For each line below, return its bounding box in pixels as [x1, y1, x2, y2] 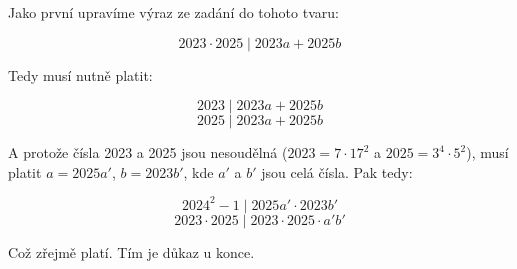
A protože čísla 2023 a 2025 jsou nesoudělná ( [8, 142, 288, 163]
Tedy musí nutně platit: [8, 64, 153, 85]
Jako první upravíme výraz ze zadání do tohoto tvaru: [8, 2, 339, 22]
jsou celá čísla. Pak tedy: [261, 161, 413, 182]
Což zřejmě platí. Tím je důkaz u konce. [8, 241, 255, 262]
